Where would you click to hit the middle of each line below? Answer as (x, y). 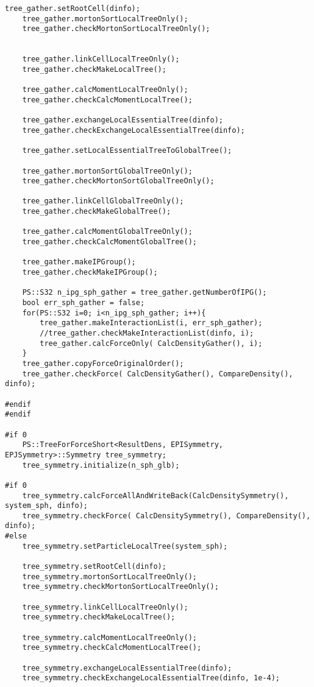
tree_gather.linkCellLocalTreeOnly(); (101, 59)
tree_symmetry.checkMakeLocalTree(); (99, 617)
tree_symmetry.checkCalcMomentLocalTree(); (112, 648)
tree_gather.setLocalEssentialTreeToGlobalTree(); (127, 151)
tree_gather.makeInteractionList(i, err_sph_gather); (151, 323)
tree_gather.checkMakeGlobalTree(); (97, 212)
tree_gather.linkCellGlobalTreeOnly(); (103, 201)
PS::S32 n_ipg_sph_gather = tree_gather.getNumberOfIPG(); (145, 293)
